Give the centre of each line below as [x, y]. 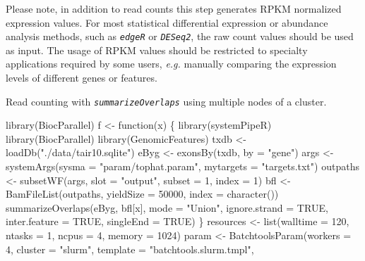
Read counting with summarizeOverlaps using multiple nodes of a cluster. [166, 101]
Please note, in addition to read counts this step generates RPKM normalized [174, 8]
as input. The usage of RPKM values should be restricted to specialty [157, 50]
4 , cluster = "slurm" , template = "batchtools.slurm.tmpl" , [130, 249]
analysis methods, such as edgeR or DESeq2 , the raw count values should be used [180, 36]
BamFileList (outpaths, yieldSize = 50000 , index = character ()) [142, 194]
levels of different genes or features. [82, 78]
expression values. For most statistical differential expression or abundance [167, 22]
